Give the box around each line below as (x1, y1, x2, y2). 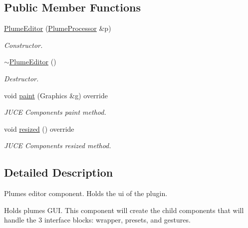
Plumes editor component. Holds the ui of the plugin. (4, 188, 168, 199)
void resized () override (4, 123, 74, 134)
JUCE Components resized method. (4, 140, 111, 151)
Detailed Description (4, 165, 113, 180)
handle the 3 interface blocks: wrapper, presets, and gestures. (4, 215, 191, 225)
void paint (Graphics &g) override (4, 90, 108, 100)
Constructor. (4, 39, 43, 50)
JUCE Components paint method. (4, 107, 106, 117)
